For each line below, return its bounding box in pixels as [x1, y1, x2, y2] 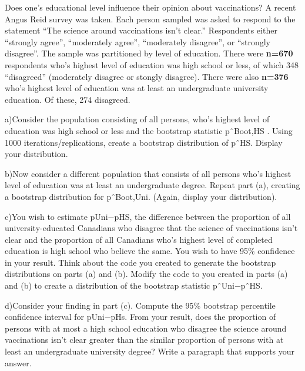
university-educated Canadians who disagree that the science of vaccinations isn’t [5, 222, 298, 234]
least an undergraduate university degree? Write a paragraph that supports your [5, 345, 295, 357]
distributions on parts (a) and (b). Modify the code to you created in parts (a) [5, 268, 288, 280]
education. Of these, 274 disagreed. [5, 93, 130, 105]
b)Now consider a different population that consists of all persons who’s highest [5, 167, 291, 179]
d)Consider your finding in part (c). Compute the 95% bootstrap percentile [5, 299, 276, 311]
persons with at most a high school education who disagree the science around [5, 322, 287, 334]
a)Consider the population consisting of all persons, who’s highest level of [5, 113, 270, 125]
